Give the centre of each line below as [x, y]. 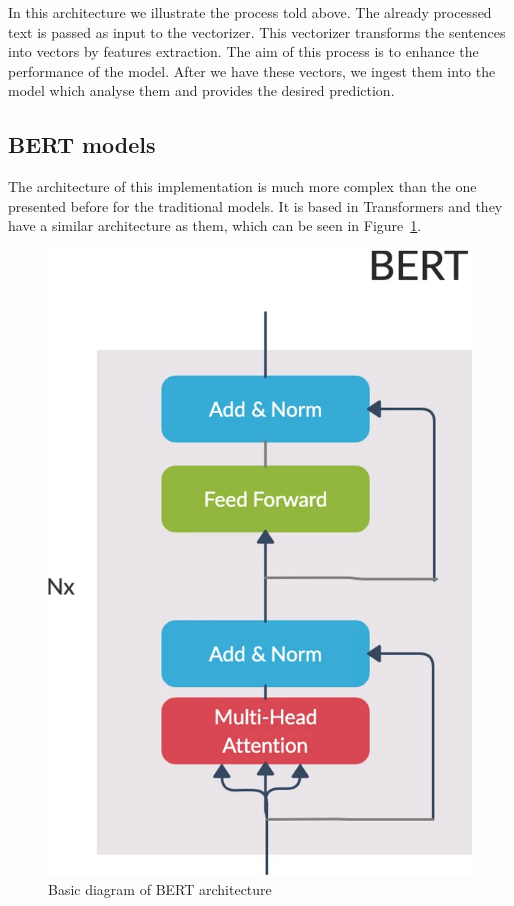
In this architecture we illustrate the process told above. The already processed [250, 12]
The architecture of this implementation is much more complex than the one [242, 186]
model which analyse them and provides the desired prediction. [201, 90]
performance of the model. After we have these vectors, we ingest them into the [252, 70]
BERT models [82, 144]
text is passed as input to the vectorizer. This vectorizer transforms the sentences [257, 31]
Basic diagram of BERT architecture [160, 888]
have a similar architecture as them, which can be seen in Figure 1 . [215, 225]
